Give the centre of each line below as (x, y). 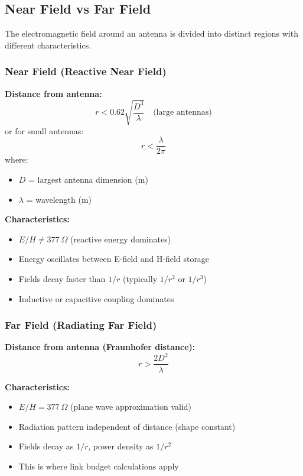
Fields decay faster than (62, 278)
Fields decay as (46, 446)
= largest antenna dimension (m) (88, 179)
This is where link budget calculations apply (99, 466)
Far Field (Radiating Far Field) (81, 325)
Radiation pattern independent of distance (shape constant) (127, 426)
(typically (140, 278)
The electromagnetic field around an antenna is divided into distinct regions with (151, 33)
